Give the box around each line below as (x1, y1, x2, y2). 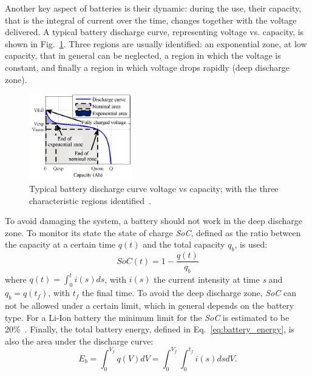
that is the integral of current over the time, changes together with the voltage (5, 13, 297, 26)
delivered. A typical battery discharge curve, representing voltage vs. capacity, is (5, 25, 304, 38)
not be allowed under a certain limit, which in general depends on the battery (5, 299, 294, 312)
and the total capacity (143, 238, 225, 251)
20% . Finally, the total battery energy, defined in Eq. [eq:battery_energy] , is (5, 323, 295, 335)
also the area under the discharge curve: (5, 334, 154, 347)
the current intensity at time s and (154, 272, 283, 285)
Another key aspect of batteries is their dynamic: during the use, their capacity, (5, 2, 302, 14)
